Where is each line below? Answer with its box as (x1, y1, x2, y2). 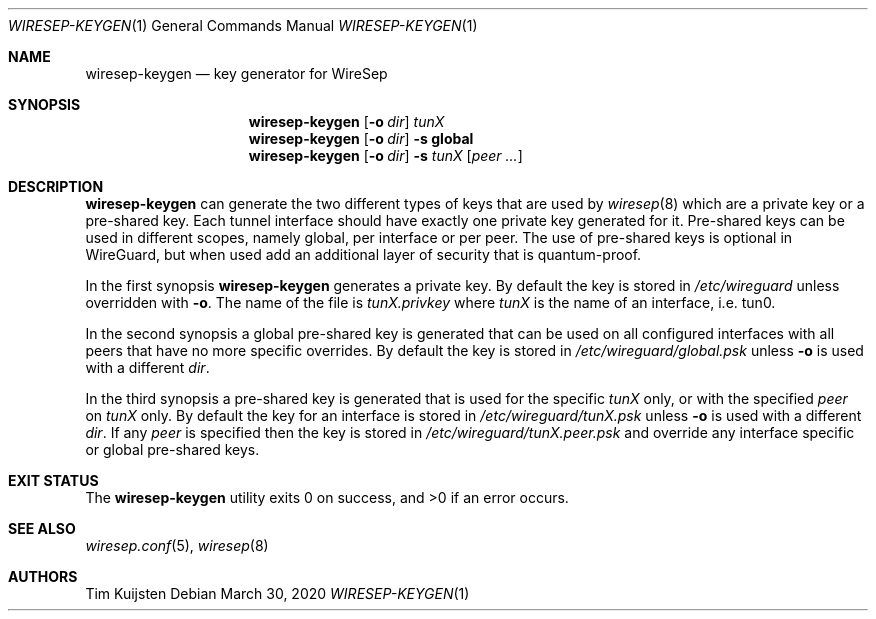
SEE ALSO (8, 520, 76, 537)
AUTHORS (8, 568, 78, 585)
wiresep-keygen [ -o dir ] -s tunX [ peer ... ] (248, 147, 523, 164)
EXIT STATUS (8, 472, 99, 489)
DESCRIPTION (8, 178, 104, 195)
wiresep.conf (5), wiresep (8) (85, 537, 269, 554)
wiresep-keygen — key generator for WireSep (85, 65, 388, 82)
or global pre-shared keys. (85, 441, 260, 458)
